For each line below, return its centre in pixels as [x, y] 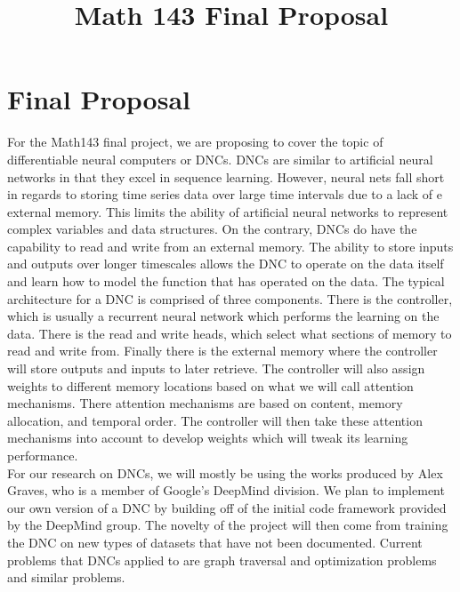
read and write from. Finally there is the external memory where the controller [222, 351]
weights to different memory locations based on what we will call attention [210, 385]
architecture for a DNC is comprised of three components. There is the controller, [230, 298]
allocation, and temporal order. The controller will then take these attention [215, 420]
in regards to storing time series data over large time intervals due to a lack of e [225, 194]
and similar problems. [66, 577]
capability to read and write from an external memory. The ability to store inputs [230, 246]
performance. [43, 455]
